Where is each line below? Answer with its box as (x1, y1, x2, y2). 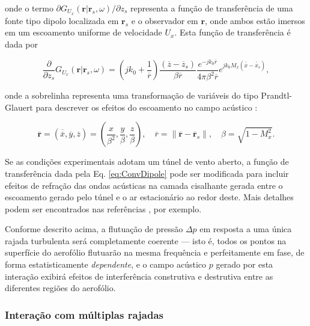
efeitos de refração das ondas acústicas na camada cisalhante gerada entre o (5, 179, 283, 191)
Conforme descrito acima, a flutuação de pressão (5, 223, 183, 235)
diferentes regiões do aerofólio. (5, 281, 116, 294)
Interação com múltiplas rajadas (5, 307, 163, 322)
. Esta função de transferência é (174, 26, 291, 38)
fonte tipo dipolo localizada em (5, 14, 119, 26)
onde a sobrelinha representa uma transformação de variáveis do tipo (5, 89, 258, 102)
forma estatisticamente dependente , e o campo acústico (5, 258, 207, 271)
